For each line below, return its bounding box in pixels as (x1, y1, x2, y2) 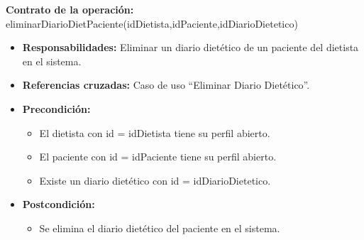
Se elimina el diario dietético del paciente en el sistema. (39, 220, 280, 235)
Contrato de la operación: (6, 2, 134, 16)
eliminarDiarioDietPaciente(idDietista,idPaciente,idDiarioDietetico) (6, 16, 298, 31)
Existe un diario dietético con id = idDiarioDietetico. (39, 173, 271, 187)
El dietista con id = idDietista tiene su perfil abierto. (39, 125, 270, 140)
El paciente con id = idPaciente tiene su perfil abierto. (39, 149, 277, 164)
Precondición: (22, 101, 91, 116)
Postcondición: (22, 197, 95, 212)
